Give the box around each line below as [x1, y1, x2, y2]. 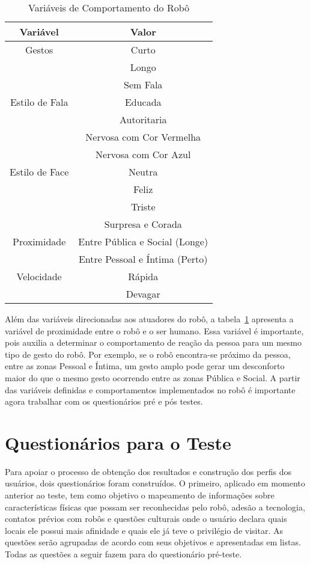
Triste [130, 200, 156, 213]
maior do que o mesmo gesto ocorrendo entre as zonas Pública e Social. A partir [5, 371, 300, 384]
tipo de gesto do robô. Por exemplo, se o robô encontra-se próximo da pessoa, [5, 348, 291, 360]
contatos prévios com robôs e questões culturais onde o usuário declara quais [5, 512, 287, 525]
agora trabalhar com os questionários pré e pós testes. [5, 395, 203, 408]
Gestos [25, 43, 53, 57]
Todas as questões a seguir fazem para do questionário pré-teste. [5, 548, 242, 560]
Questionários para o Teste [5, 430, 231, 455]
